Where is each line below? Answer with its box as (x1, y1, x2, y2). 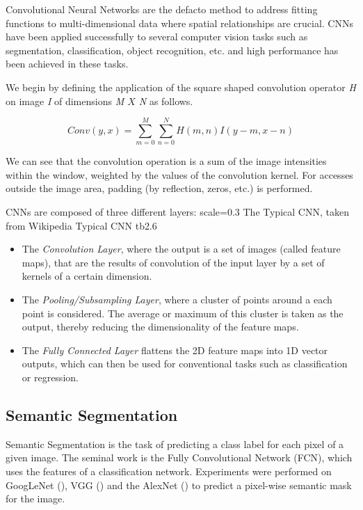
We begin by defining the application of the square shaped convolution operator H (6, 79, 356, 94)
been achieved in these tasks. (6, 56, 129, 71)
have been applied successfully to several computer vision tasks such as (6, 29, 308, 44)
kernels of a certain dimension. (22, 269, 152, 283)
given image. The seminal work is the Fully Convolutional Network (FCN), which (6, 450, 353, 465)
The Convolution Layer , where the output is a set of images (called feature (22, 241, 341, 256)
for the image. (6, 491, 65, 506)
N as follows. (138, 93, 193, 108)
